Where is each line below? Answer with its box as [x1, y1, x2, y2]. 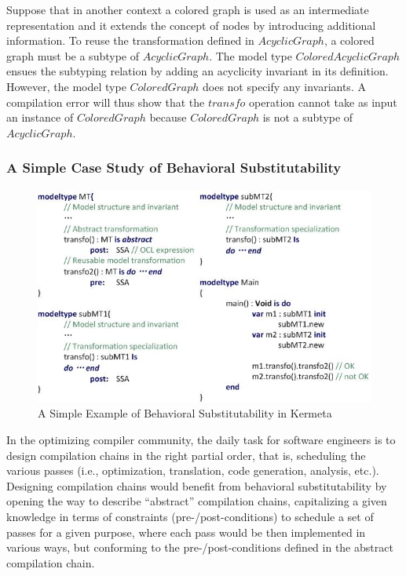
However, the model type [6, 78, 126, 94]
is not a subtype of [262, 109, 353, 126]
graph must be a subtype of [6, 47, 139, 64]
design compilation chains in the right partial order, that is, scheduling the [6, 447, 366, 463]
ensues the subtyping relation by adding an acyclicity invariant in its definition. [6, 63, 389, 79]
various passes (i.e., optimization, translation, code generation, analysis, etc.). [6, 462, 379, 479]
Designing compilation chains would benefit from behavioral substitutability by [6, 477, 387, 494]
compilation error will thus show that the [6, 93, 205, 110]
